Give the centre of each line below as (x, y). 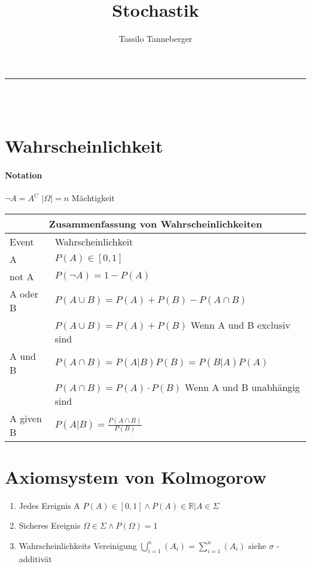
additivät (35, 558)
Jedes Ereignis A (49, 505)
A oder (24, 293)
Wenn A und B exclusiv (240, 325)
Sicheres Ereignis (50, 525)
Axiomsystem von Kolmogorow (136, 476)
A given (26, 418)
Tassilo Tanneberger (155, 39)
